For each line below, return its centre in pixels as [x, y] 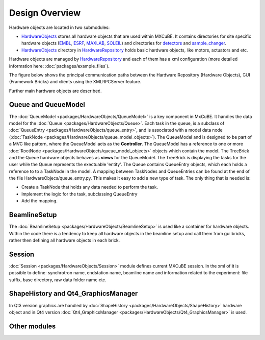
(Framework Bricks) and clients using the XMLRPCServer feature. [75, 82]
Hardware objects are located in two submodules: [59, 27]
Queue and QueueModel [47, 105]
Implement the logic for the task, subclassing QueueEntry [79, 194]
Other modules [32, 326]
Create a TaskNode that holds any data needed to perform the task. [90, 187]
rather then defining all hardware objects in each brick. [65, 240]
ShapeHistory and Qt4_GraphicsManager [74, 294]
